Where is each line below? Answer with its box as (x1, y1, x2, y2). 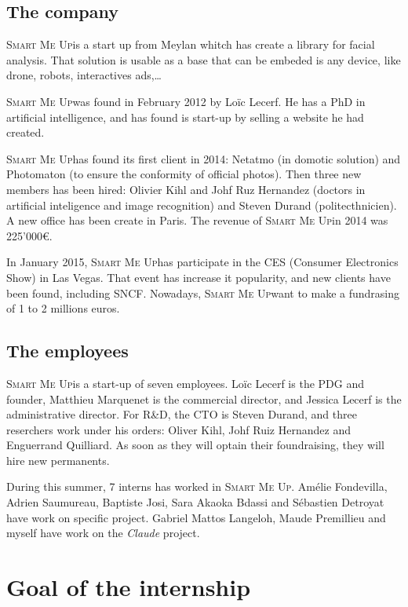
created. (6, 124, 45, 141)
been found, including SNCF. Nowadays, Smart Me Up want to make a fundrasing (6, 284, 400, 301)
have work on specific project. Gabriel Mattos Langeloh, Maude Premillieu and (6, 509, 386, 525)
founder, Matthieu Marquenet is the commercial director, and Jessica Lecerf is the (6, 390, 402, 407)
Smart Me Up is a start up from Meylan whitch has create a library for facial (6, 36, 375, 53)
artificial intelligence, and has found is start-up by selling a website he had (6, 108, 364, 125)
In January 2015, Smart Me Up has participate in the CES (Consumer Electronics (6, 254, 399, 270)
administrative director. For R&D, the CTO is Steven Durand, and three (6, 406, 357, 422)
